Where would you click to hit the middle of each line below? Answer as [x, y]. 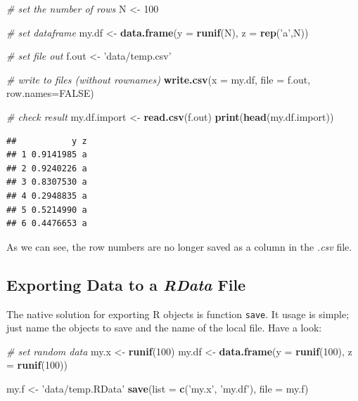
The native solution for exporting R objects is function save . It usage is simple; [178, 314]
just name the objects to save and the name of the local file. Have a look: [164, 328]
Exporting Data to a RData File [126, 284]
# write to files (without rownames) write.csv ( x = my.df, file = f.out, [159, 79]
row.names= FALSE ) [50, 93]
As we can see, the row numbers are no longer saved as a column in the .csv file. [179, 246]
